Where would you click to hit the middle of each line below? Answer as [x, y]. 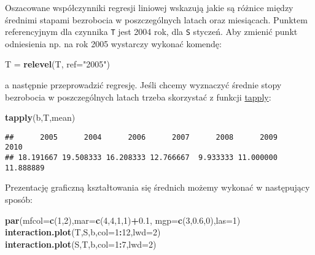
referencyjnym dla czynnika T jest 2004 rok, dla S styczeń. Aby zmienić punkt [151, 32]
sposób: [19, 200]
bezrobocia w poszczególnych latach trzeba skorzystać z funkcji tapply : [138, 97]
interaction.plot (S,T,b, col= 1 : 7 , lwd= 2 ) [81, 244]
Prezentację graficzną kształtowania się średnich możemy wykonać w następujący [157, 187]
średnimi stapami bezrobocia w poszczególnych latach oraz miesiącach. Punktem [156, 19]
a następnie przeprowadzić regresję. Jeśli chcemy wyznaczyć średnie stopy [143, 85]
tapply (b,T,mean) [40, 117]
